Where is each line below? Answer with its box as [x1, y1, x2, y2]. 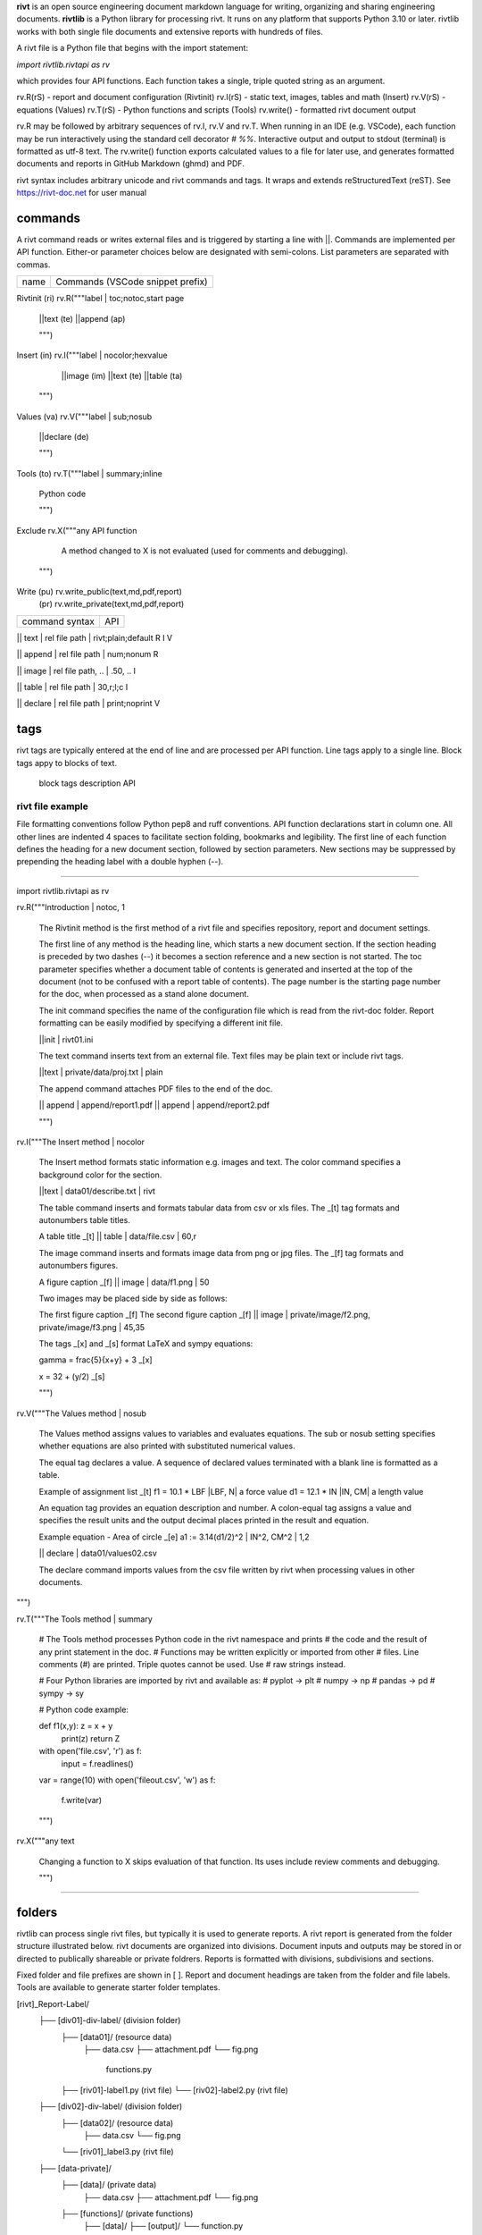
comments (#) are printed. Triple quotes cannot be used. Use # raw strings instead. [38, 1658, 346, 1669]
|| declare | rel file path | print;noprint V [16, 698, 161, 709]
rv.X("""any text [16, 1835, 75, 1846]
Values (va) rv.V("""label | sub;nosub [16, 411, 153, 422]
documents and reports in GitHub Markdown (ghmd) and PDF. [16, 158, 245, 169]
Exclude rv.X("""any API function [16, 525, 137, 536]
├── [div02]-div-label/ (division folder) [38, 2101, 183, 2112]
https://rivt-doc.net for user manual [16, 188, 147, 198]
